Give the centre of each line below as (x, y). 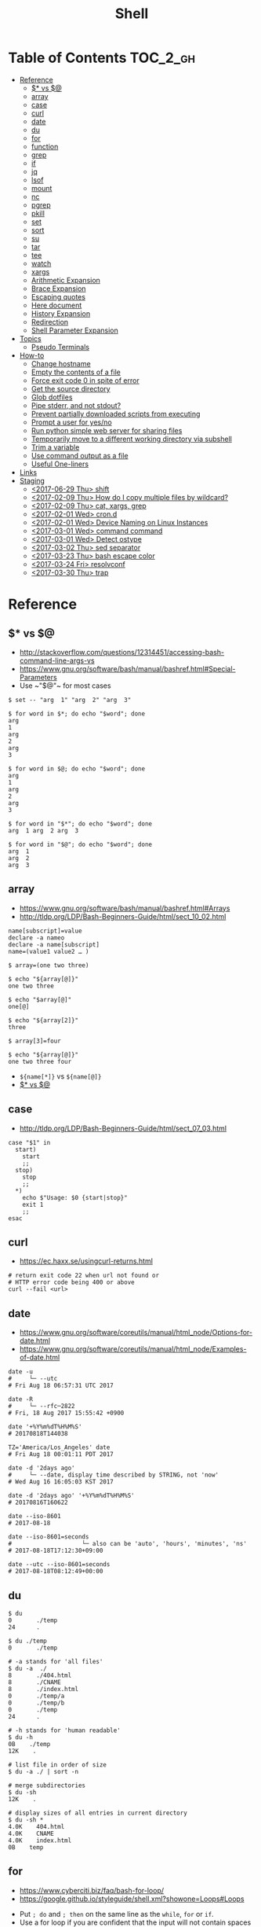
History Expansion (61, 313)
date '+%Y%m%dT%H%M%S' (45, 1427)
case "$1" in (29, 1142)
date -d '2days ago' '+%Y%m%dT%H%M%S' (71, 1496)
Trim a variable (55, 447)
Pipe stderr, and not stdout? (76, 405)
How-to (32, 355)
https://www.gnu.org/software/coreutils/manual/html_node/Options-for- (136, 1333)
